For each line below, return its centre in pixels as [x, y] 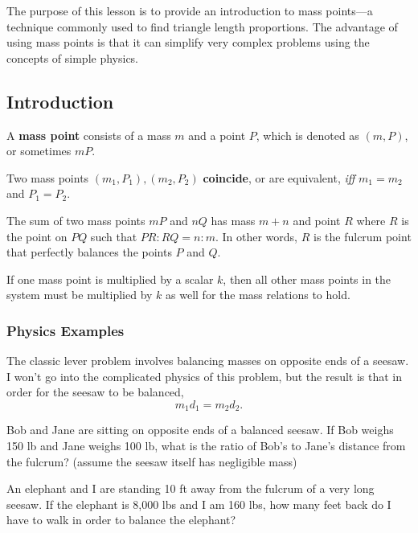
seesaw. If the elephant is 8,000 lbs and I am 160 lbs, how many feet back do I [199, 504]
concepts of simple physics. [73, 57]
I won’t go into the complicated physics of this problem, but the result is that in [205, 376]
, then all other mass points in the [307, 279]
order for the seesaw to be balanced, [95, 392]
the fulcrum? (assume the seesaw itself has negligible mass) [152, 461]
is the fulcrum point [362, 236]
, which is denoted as [307, 135]
